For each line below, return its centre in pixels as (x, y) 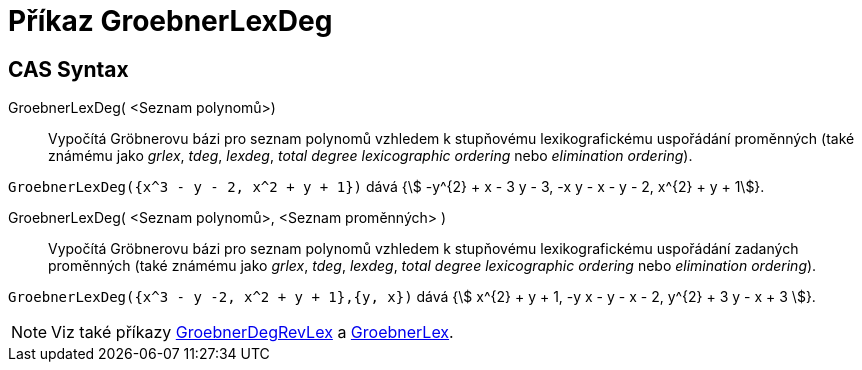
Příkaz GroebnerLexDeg (170, 21)
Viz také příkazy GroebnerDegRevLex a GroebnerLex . (252, 332)
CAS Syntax (68, 69)
